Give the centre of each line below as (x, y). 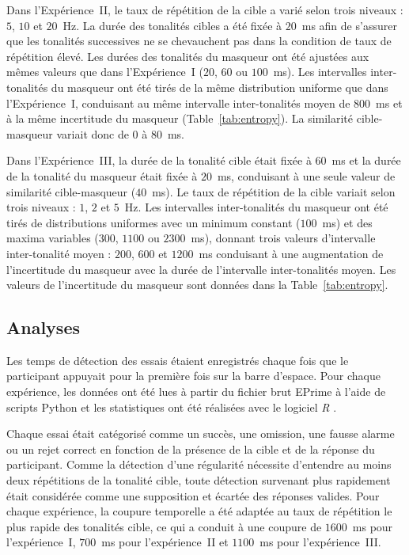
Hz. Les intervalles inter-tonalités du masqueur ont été (256, 207)
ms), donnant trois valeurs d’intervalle (283, 238)
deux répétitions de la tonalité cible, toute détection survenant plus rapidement (199, 480)
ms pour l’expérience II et (165, 542)
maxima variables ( (53, 238)
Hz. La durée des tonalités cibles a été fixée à (172, 25)
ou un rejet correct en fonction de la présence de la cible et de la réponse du (191, 449)
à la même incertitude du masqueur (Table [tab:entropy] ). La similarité (180, 118)
